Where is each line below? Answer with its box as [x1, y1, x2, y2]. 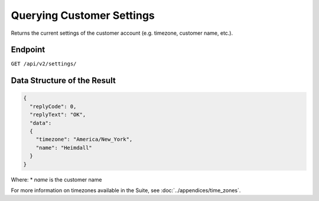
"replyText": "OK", [30, 111, 86, 118]
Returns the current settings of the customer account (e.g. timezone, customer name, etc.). [11, 29, 233, 37]
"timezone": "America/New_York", [35, 136, 133, 143]
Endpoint [11, 45, 45, 55]
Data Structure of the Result [11, 75, 116, 85]
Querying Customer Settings [11, 9, 155, 22]
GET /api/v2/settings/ [11, 61, 77, 67]
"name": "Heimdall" [35, 144, 93, 151]
